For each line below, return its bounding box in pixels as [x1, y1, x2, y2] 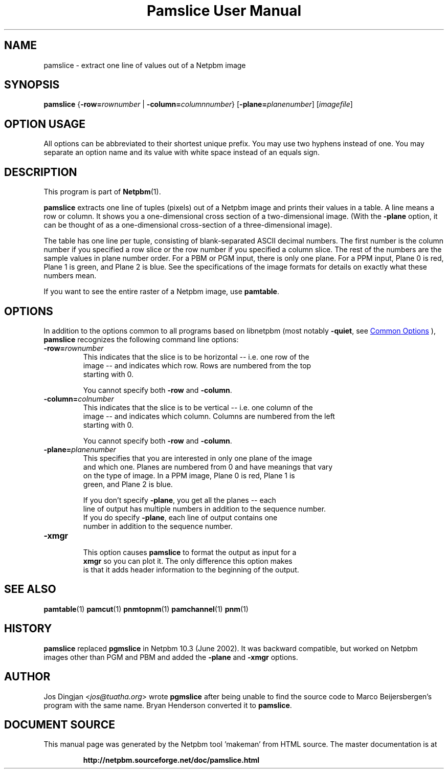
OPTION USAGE [4, 117, 85, 130]
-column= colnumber [43, 394, 114, 403]
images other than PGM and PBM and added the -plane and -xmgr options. [43, 652, 298, 661]
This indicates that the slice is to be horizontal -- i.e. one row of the [83, 352, 309, 361]
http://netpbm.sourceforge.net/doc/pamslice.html [83, 756, 260, 765]
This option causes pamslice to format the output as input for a [83, 547, 297, 557]
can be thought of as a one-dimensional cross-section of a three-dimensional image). [43, 220, 332, 230]
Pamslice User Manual [146, 2, 302, 19]
